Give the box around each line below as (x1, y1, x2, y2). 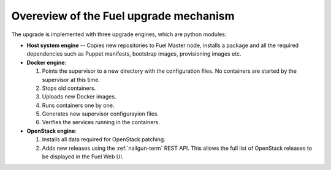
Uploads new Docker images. (42, 93, 116, 100)
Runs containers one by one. (42, 102, 115, 109)
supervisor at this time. (42, 76, 101, 83)
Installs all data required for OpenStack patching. (42, 136, 165, 143)
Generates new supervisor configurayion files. (42, 110, 159, 117)
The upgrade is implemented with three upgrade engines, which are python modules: (11, 31, 227, 38)
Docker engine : (26, 59, 67, 66)
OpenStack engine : (26, 127, 77, 135)
